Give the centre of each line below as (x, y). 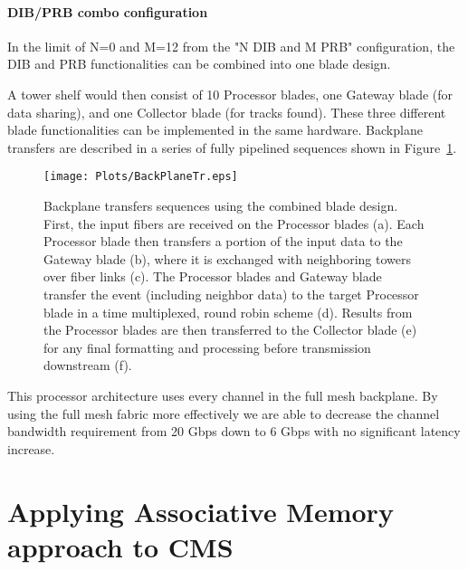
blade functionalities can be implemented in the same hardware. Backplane (215, 130)
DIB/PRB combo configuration (108, 11)
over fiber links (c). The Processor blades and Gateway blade (213, 276)
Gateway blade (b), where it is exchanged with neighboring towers (227, 258)
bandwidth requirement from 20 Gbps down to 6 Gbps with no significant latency (234, 431)
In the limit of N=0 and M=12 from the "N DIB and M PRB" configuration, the (231, 46)
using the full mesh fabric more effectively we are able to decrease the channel (224, 413)
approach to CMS (120, 546)
